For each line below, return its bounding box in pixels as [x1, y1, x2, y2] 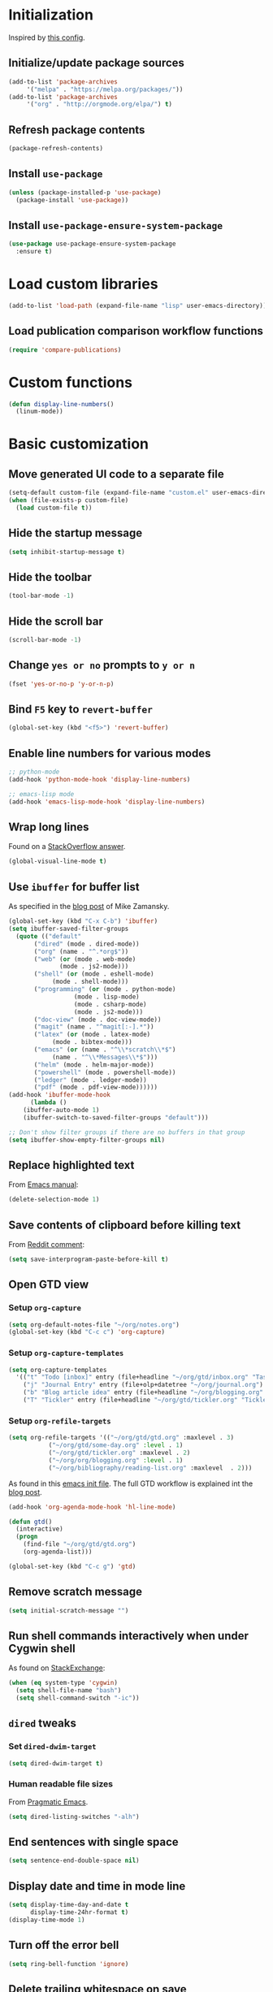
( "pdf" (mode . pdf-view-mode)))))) [33, 1083, 158, 1092]
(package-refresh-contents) [8, 145, 104, 153]
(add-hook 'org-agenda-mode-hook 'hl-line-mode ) [8, 1503, 176, 1511]
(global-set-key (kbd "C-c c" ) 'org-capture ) [8, 1328, 165, 1336]
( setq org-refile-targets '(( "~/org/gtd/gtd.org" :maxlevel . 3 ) [8, 1434, 234, 1442]
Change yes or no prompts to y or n [8, 658, 195, 672]
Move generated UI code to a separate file [8, 467, 225, 481]
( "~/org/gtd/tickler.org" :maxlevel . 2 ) [48, 1449, 191, 1457]
